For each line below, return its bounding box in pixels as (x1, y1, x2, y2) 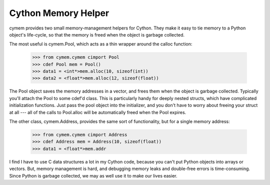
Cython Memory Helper (9, 7, 109, 18)
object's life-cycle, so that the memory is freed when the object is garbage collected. (9, 31, 185, 37)
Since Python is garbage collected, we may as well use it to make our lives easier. (9, 172, 177, 178)
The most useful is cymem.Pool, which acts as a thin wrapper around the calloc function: (9, 41, 192, 47)
